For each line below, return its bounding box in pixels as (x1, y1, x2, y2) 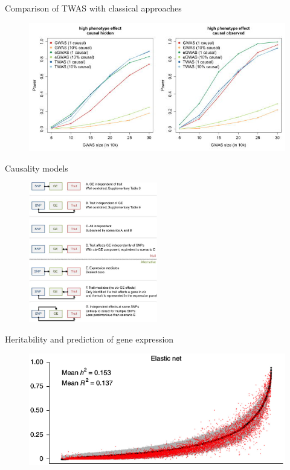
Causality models (5, 161, 68, 174)
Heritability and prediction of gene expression (5, 332, 174, 345)
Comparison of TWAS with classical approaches (5, 2, 182, 14)
